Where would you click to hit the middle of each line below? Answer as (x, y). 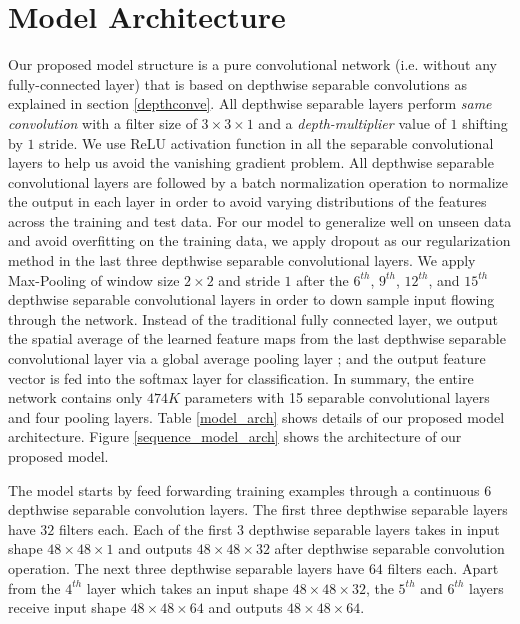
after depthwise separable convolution (389, 548)
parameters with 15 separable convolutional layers (337, 397)
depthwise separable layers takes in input (374, 528)
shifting (485, 122)
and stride (249, 279)
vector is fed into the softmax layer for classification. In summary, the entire (241, 377)
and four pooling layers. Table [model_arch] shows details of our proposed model (256, 416)
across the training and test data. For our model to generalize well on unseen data (260, 220)
